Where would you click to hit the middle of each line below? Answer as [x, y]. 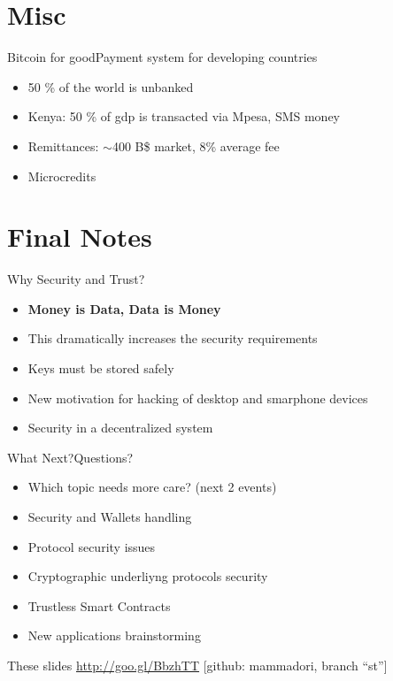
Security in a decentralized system [120, 428]
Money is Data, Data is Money [124, 308]
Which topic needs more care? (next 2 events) [152, 487]
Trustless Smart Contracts [99, 605]
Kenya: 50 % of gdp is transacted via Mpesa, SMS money [184, 116]
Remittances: [63, 145]
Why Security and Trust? [76, 279]
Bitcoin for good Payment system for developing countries [162, 57]
